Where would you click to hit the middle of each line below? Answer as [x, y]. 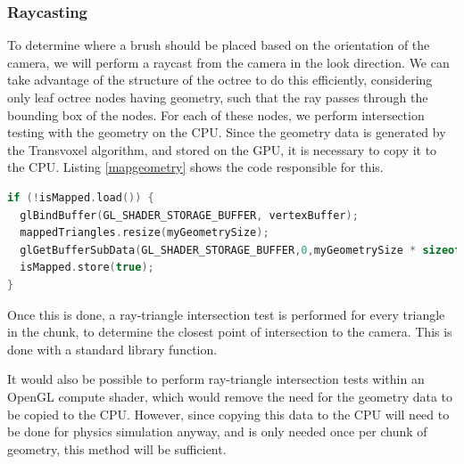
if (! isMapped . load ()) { [81, 197]
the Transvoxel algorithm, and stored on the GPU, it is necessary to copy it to [222, 149]
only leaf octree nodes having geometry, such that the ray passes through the [218, 97]
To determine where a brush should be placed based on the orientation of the [219, 45]
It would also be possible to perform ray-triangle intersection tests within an [216, 379]
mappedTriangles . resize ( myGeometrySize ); [145, 233]
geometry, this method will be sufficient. [117, 448]
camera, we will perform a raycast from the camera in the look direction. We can [228, 62]
